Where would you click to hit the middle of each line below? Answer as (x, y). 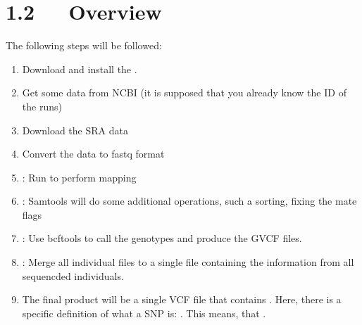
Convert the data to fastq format (93, 154)
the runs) (42, 106)
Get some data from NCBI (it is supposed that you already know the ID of (184, 93)
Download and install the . (80, 69)
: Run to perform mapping (79, 177)
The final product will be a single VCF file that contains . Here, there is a (182, 299)
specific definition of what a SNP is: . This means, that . (144, 313)
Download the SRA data (75, 130)
